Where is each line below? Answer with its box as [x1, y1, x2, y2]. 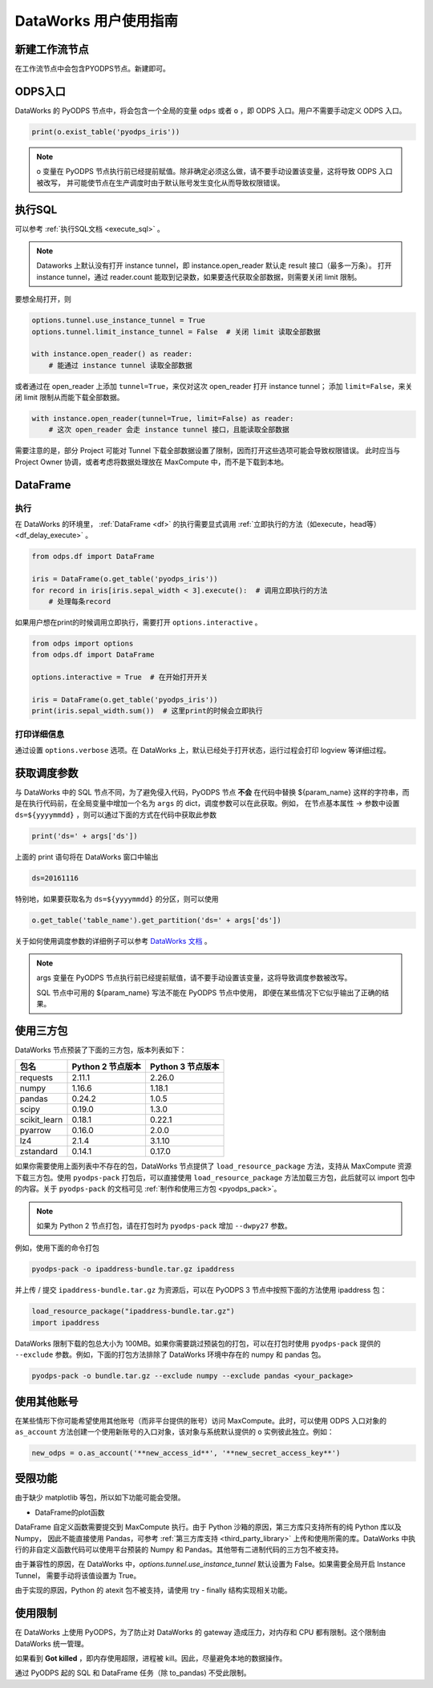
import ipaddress [31, 1318, 100, 1327]
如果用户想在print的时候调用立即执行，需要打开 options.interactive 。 [14, 617, 262, 627]
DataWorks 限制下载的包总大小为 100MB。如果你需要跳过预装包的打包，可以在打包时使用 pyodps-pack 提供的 [14, 1338, 381, 1348]
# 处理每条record [48, 597, 111, 605]
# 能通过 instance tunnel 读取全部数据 [48, 361, 192, 370]
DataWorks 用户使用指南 [14, 12, 178, 30]
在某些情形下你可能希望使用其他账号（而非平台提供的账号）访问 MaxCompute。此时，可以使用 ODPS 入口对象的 [14, 1415, 387, 1425]
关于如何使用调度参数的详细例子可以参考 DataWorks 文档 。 [14, 936, 212, 945]
